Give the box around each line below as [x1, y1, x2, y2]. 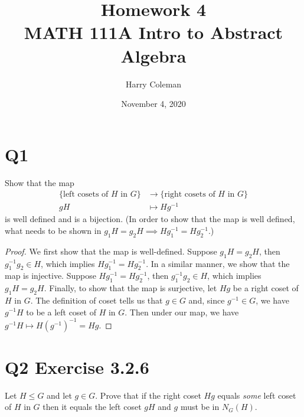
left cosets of [63, 190, 109, 199]
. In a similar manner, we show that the [146, 257, 290, 269]
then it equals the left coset [43, 400, 142, 413]
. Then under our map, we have [125, 305, 239, 318]
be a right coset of [233, 282, 299, 294]
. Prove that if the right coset [95, 389, 201, 401]
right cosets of [164, 190, 215, 199]
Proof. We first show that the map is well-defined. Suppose [5, 245, 217, 257]
